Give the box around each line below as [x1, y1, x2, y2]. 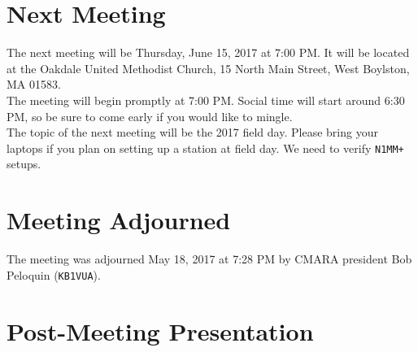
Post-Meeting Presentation [7, 314, 314, 347]
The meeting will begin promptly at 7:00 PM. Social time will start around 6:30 [7, 91, 405, 108]
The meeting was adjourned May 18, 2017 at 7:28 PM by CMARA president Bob [7, 250, 412, 267]
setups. [7, 155, 41, 172]
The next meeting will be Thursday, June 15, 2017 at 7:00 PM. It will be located [7, 44, 410, 61]
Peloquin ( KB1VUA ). [7, 266, 101, 283]
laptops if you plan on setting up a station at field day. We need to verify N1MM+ [7, 139, 404, 156]
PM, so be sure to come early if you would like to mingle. [7, 107, 293, 124]
